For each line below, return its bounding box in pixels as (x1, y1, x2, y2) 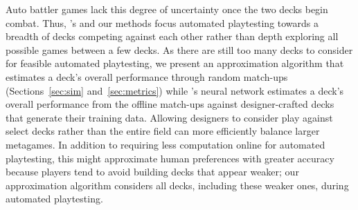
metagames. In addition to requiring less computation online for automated (6, 137, 325, 151)
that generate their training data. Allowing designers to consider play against (6, 110, 333, 124)
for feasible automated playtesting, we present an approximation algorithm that (6, 56, 344, 70)
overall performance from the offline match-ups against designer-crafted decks (6, 97, 334, 111)
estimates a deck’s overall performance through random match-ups (6, 69, 288, 84)
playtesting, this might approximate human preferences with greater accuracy (6, 151, 334, 165)
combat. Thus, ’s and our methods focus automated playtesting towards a (6, 15, 319, 30)
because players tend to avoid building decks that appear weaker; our (6, 164, 299, 179)
